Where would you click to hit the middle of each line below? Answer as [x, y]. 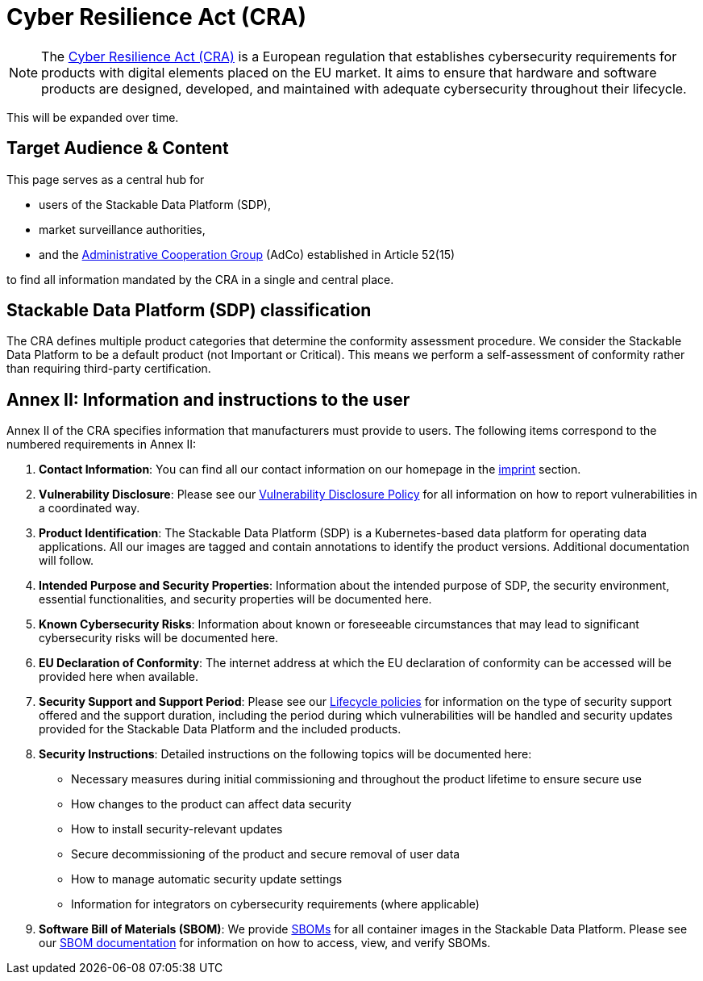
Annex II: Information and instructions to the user [208, 399]
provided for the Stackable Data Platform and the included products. [220, 729]
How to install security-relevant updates [177, 829]
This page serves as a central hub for [106, 179]
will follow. [67, 561]
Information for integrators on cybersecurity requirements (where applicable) [275, 904]
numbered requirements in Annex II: [102, 445]
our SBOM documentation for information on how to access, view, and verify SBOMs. [265, 943]
